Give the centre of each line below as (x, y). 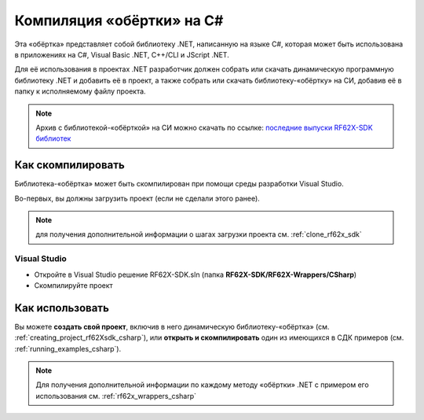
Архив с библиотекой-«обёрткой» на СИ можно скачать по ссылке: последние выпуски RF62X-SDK (204, 127)
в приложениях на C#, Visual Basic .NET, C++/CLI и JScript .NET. (122, 54)
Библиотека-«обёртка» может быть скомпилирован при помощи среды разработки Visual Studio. (179, 184)
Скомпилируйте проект (73, 285)
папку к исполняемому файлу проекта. (80, 91)
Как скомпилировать (69, 165)
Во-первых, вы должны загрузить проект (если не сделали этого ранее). (137, 198)
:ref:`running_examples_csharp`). (68, 348)
